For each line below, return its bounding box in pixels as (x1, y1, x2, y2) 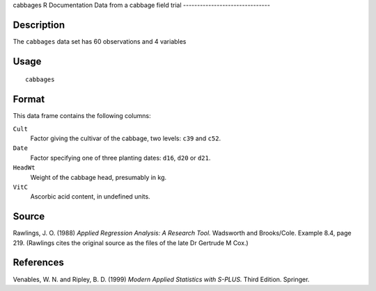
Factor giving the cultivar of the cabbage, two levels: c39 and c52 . (30, 134, 221, 142)
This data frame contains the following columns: (13, 112, 151, 120)
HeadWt (13, 164, 36, 172)
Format (13, 94, 45, 106)
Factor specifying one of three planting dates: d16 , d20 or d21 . (30, 153, 211, 162)
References (13, 257, 64, 269)
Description (13, 19, 65, 31)
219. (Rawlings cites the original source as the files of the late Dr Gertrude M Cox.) (13, 238, 249, 247)
